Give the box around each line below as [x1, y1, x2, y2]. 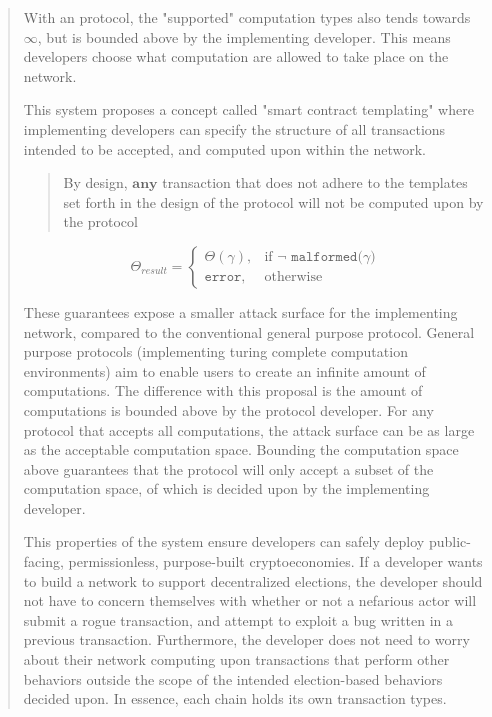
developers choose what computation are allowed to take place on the [23, 46, 449, 67]
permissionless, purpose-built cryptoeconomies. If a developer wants [68, 551, 483, 572]
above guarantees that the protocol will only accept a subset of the [23, 458, 434, 479]
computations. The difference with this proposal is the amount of [23, 380, 423, 401]
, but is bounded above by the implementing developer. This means [37, 26, 451, 47]
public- [428, 531, 471, 552]
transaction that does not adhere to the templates [162, 172, 468, 193]
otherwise [264, 270, 323, 285]
